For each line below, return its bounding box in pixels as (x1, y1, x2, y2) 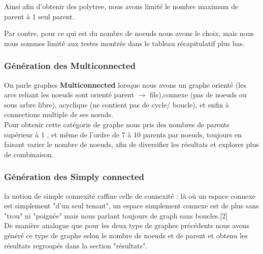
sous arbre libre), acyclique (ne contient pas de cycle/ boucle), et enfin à (4, 99, 229, 110)
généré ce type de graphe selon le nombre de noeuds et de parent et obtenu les (4, 230, 248, 240)
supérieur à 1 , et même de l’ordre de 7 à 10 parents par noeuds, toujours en (4, 129, 242, 139)
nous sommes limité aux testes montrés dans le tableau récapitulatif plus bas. (4, 38, 245, 48)
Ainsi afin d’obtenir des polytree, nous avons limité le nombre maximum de (4, 1, 239, 11)
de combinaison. (4, 149, 54, 159)
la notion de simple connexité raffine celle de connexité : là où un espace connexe (4, 190, 256, 201)
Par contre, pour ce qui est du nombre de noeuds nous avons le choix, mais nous (4, 28, 254, 39)
